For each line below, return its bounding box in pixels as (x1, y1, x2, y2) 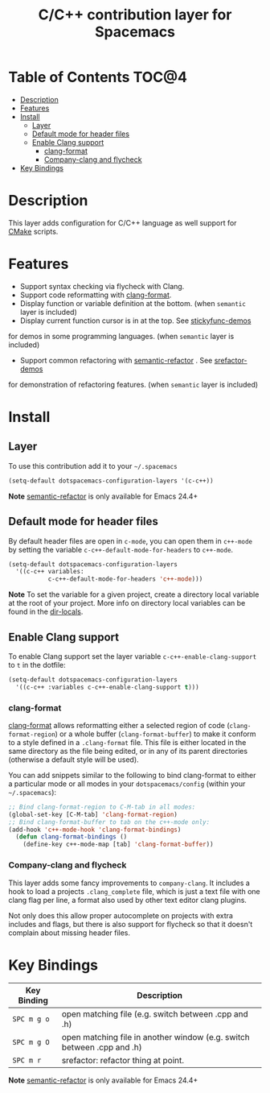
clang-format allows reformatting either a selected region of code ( (8, 720, 231, 730)
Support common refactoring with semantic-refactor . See (19, 355, 213, 365)
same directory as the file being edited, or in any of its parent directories (8, 746, 247, 756)
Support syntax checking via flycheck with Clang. (19, 281, 185, 291)
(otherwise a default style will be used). (8, 755, 139, 764)
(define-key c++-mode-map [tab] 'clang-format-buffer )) (22, 840, 215, 849)
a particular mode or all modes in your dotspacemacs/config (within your (8, 779, 246, 789)
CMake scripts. (8, 226, 59, 236)
